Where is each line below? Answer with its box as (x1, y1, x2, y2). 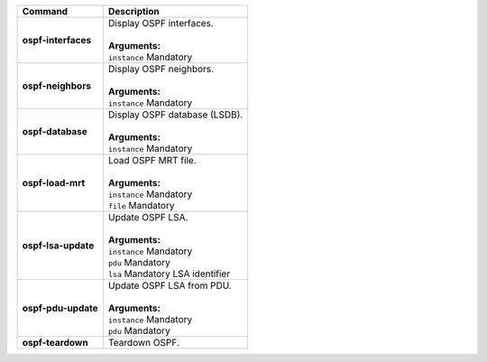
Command (22, 5, 68, 17)
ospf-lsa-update (22, 239, 95, 252)
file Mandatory (108, 200, 175, 211)
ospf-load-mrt (22, 177, 86, 189)
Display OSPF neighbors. (108, 63, 215, 75)
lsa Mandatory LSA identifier (108, 267, 230, 280)
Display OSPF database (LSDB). (108, 108, 243, 121)
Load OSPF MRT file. (108, 154, 198, 166)
